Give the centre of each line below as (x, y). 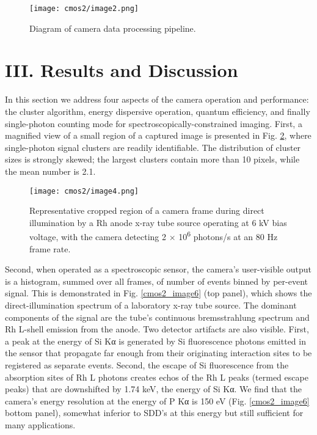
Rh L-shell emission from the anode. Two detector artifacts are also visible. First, (157, 329)
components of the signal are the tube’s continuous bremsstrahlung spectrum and (157, 317)
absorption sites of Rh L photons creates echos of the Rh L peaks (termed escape (157, 377)
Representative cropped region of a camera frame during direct (147, 210)
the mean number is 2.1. (50, 171)
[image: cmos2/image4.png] (84, 191)
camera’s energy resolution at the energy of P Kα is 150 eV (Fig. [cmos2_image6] (157, 400)
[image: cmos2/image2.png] (84, 9)
